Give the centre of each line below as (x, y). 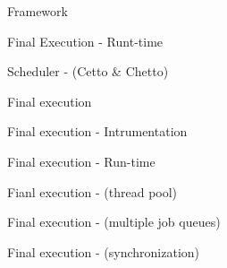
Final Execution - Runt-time (85, 41)
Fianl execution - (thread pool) (92, 191)
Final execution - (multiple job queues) (114, 222)
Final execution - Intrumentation (97, 131)
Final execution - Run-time (81, 161)
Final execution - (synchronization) (103, 251)
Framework (38, 11)
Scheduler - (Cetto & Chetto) (88, 71)
